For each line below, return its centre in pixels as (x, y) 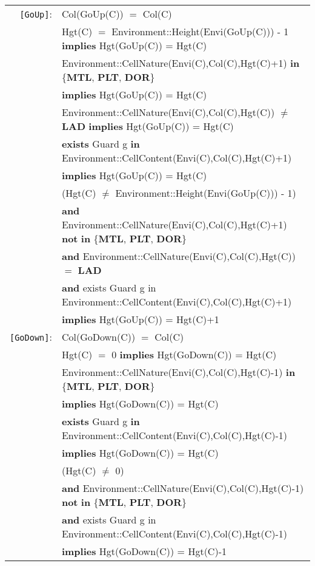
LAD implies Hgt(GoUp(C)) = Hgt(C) (148, 126)
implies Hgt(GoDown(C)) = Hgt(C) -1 (144, 551)
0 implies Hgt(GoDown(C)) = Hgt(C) (194, 354)
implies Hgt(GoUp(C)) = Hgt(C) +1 (140, 319)
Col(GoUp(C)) (92, 14)
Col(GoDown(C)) (98, 337)
